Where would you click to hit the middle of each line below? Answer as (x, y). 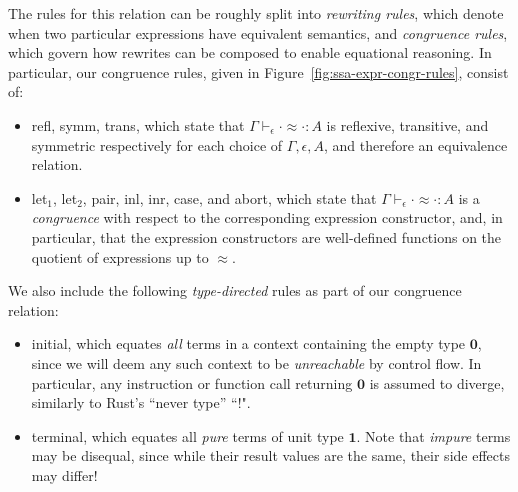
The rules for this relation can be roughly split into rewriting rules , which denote (256, 13)
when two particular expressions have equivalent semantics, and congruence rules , (258, 32)
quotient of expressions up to (120, 256)
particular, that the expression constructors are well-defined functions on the (266, 236)
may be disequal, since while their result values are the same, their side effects (270, 455)
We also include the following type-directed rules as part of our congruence (235, 290)
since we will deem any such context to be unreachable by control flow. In (256, 362)
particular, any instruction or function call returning (192, 382)
